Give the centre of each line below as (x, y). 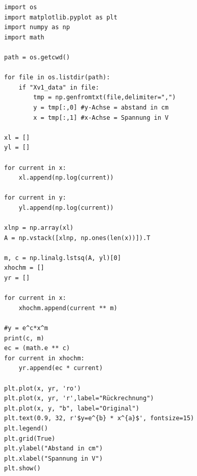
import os (21, 7)
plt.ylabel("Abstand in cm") (54, 449)
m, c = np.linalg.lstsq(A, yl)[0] (63, 258)
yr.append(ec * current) (61, 368)
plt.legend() (26, 428)
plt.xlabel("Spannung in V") (54, 458)
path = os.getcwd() (37, 57)
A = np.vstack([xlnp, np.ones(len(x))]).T (77, 238)
